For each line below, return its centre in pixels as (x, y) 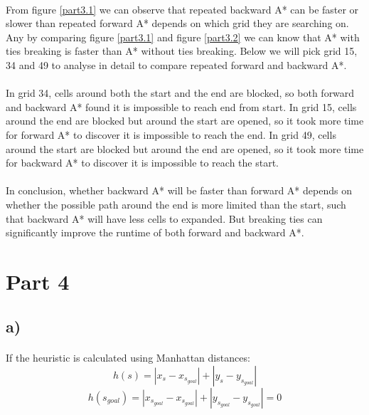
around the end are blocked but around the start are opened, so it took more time (185, 121)
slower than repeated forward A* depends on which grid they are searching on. (177, 23)
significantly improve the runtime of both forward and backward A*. (155, 232)
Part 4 (38, 281)
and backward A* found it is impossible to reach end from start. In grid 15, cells (181, 106)
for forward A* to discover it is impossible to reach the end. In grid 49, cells (171, 134)
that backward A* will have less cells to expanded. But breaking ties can (164, 218)
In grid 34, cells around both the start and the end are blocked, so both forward (180, 93)
